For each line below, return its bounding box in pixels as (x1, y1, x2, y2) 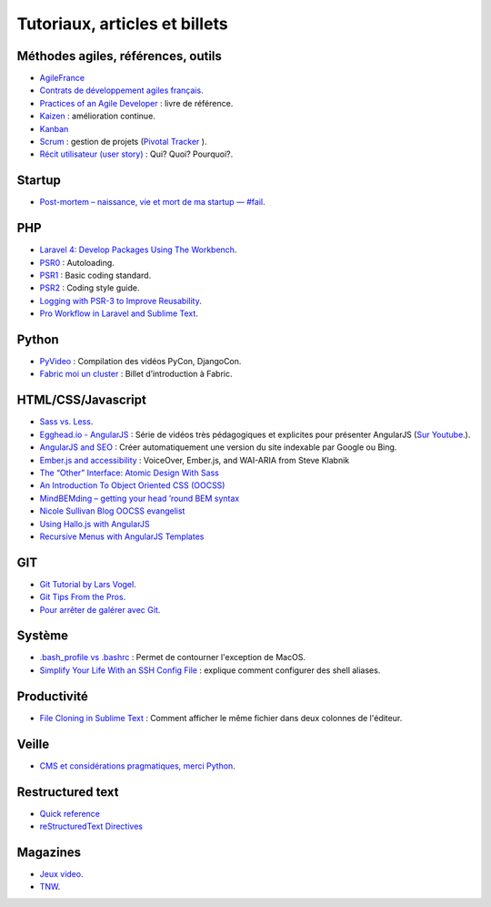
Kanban (39, 123, 69, 134)
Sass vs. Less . (39, 416, 94, 427)
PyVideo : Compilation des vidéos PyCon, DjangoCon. (39, 356, 242, 367)
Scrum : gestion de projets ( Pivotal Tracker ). (39, 137, 207, 148)
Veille (16, 736, 50, 751)
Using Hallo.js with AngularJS (39, 518, 150, 529)
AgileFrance (39, 73, 85, 84)
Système (16, 628, 68, 644)
